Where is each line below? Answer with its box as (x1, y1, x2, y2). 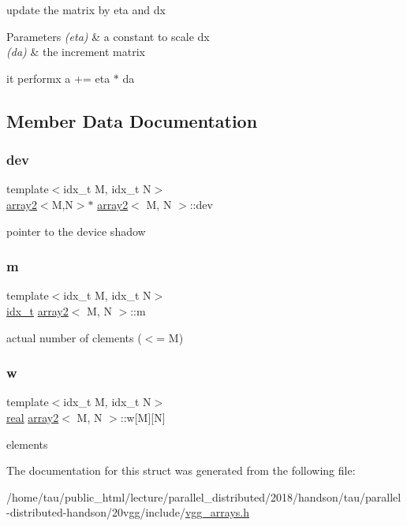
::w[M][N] (120, 408, 166, 425)
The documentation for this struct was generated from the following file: (6, 462, 356, 479)
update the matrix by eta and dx (6, 2, 166, 17)
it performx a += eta (6, 69, 110, 86)
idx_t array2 (6, 302, 69, 319)
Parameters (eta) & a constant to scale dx (6, 28, 210, 44)
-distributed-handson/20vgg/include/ (6, 504, 185, 520)
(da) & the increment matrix (6, 43, 145, 60)
